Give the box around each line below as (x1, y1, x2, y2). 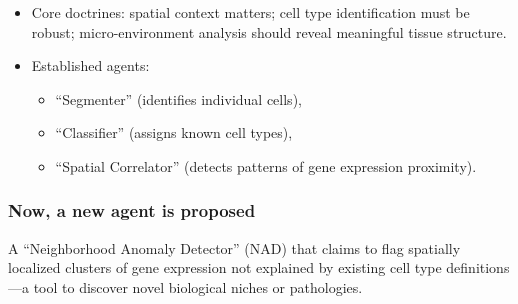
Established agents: (31, 55, 150, 76)
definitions (446, 257, 510, 278)
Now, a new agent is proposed (8, 198, 256, 223)
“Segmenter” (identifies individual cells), (55, 88, 302, 109)
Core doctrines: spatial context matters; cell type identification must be (31, 2, 470, 22)
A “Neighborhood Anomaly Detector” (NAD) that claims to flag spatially (8, 237, 461, 258)
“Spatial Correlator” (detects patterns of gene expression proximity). (55, 155, 477, 176)
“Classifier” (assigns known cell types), (55, 122, 293, 143)
